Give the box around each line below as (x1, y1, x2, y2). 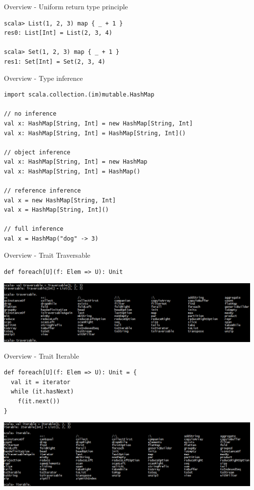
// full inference (4, 225, 63, 233)
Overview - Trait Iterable (4, 350, 79, 361)
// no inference (4, 110, 57, 118)
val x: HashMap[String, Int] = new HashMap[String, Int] (4, 120, 193, 127)
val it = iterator (11, 378, 71, 386)
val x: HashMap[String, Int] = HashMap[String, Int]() (4, 129, 186, 137)
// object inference (4, 148, 71, 156)
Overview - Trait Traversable (4, 249, 90, 260)
